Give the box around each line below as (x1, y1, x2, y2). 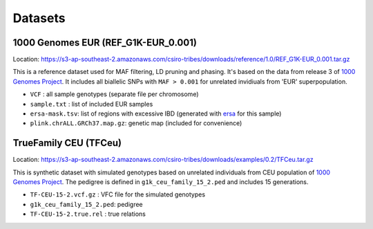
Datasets (12, 10, 66, 26)
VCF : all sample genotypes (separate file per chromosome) (30, 90, 199, 98)
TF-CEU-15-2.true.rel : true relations (30, 210, 146, 218)
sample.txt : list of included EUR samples (30, 100, 153, 108)
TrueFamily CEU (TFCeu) (12, 137, 122, 149)
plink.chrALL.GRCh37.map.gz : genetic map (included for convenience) (30, 119, 242, 127)
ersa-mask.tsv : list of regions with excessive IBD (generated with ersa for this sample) (30, 109, 282, 118)
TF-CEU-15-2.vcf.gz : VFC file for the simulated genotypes (30, 190, 206, 199)
